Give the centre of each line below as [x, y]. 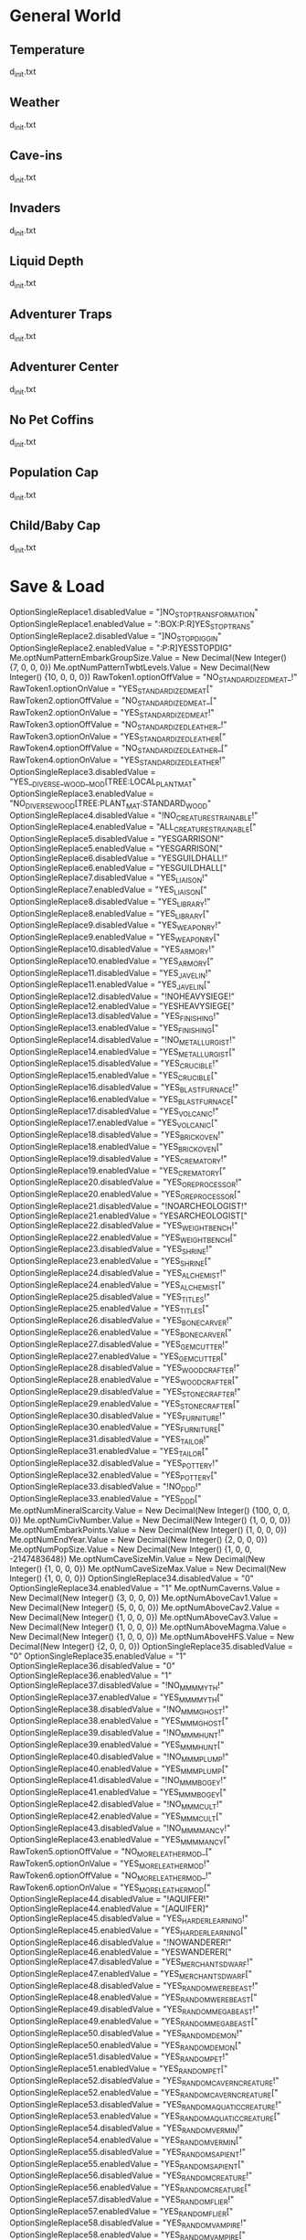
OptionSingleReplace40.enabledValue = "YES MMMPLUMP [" [119, 1769]
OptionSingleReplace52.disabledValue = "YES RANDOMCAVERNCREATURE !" [145, 2081]
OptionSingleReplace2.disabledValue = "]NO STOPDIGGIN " [116, 637]
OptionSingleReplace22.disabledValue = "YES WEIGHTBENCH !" [124, 1226]
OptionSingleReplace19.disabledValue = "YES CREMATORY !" [118, 1159]
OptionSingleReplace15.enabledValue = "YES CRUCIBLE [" [114, 1077]
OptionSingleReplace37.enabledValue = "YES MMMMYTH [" [116, 1698]
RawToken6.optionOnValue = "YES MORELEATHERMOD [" [110, 1888]
